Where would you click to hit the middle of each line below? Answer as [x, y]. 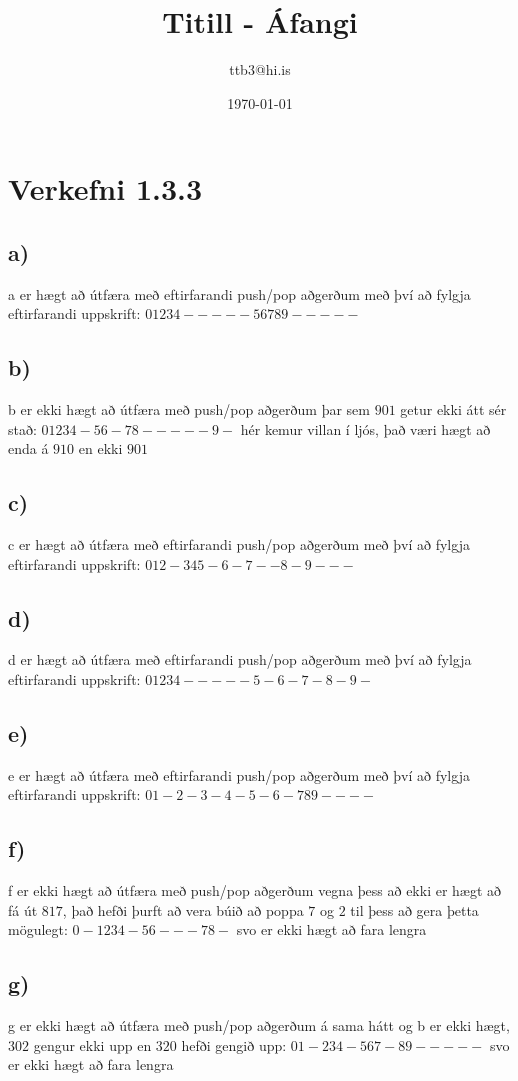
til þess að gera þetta [414, 909]
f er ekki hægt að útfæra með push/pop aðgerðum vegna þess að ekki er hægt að [255, 890]
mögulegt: [38, 929]
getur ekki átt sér [453, 409]
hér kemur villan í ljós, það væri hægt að [365, 428]
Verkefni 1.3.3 [105, 188]
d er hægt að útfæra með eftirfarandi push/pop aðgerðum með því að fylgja [240, 659]
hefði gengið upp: [234, 1044]
